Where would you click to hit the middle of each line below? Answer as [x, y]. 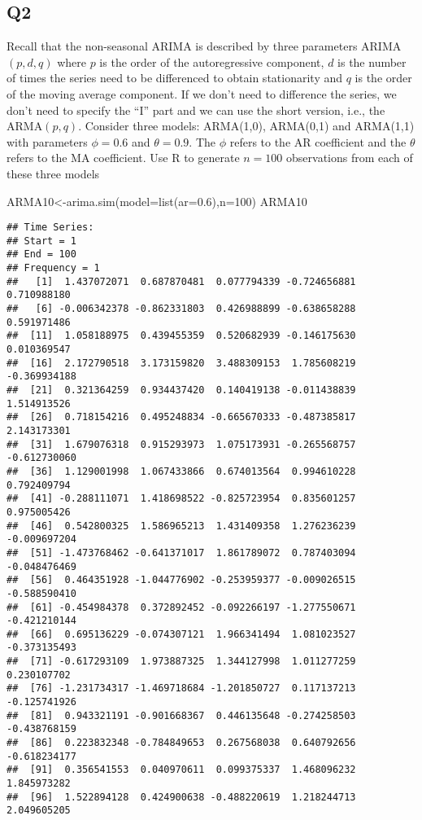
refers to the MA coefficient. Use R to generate [123, 158]
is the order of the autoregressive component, [212, 61]
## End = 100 [41, 254]
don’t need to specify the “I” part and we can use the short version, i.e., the [196, 110]
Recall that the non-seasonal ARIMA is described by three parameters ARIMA [204, 46]
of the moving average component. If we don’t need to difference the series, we [202, 93]
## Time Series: [50, 228]
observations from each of [350, 158]
